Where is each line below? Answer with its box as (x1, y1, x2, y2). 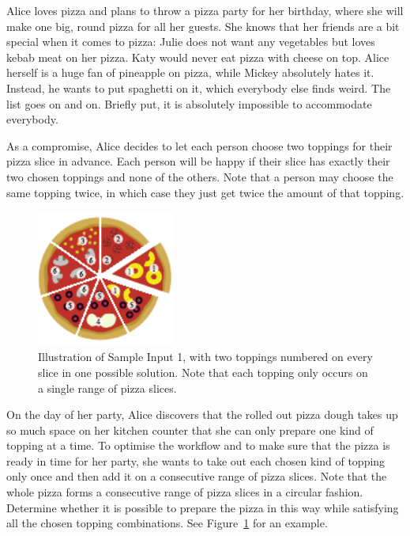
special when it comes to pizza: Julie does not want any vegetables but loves (6, 33, 375, 50)
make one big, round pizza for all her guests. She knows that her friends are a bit (6, 17, 400, 34)
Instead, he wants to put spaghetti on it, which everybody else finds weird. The (6, 79, 391, 96)
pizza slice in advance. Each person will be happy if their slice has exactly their (6, 153, 390, 169)
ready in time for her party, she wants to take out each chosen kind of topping (6, 452, 386, 469)
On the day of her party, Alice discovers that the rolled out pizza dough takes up (6, 406, 398, 423)
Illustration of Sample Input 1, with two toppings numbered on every (38, 348, 373, 365)
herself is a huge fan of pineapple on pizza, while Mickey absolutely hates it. (6, 64, 374, 81)
